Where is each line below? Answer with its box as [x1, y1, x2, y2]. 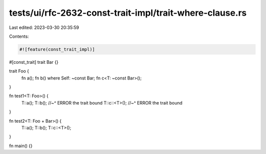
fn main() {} [9, 143, 33, 149]
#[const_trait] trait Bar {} [9, 59, 59, 65]
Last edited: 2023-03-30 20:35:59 [9, 25, 79, 30]
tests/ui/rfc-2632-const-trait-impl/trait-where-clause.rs [9, 7, 247, 18]
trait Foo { [9, 68, 30, 74]
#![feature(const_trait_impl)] [19, 47, 96, 52]
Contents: [9, 33, 29, 39]
